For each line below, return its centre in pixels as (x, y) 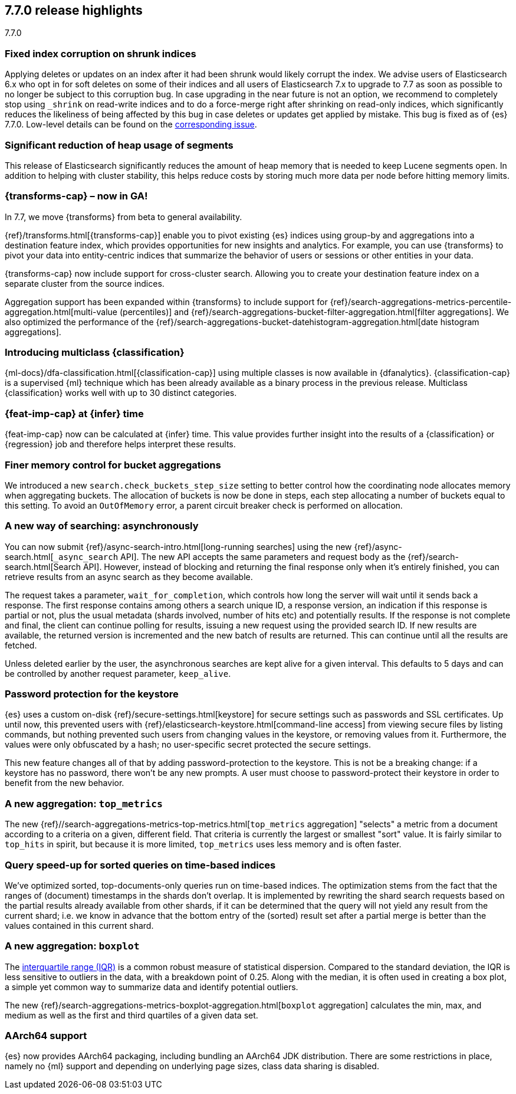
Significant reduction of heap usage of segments (119, 145)
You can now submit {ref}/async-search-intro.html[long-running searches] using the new (178, 546)
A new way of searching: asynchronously (102, 526)
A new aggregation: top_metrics (84, 803)
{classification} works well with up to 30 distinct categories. (121, 393)
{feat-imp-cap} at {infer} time (74, 413)
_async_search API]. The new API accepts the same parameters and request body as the (229, 556)
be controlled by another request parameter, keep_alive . (118, 673)
